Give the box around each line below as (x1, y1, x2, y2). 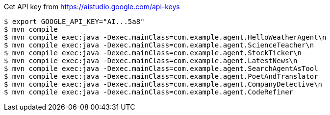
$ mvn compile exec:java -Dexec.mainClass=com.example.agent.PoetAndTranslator (4, 72, 318, 80)
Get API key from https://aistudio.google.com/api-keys (4, 2, 180, 11)
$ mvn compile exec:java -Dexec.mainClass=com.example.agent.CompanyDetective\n (4, 80, 323, 88)
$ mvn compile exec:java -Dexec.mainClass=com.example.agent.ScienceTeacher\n (4, 41, 314, 49)
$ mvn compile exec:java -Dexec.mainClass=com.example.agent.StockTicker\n (4, 49, 302, 57)
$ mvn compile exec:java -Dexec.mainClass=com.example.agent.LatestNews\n (4, 57, 298, 65)
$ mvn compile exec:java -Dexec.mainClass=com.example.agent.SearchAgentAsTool (4, 65, 318, 72)
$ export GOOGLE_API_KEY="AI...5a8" (4, 18, 145, 25)
